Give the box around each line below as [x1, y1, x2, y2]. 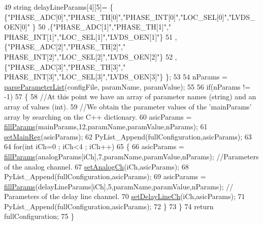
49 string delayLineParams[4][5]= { [4, 2, 113, 12]
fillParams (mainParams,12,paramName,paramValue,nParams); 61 [4, 121, 208, 132]
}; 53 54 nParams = [165, 71, 227, 82]
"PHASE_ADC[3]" [8, 61, 66, 72]
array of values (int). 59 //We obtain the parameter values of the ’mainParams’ [4, 101, 252, 111]
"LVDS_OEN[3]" [107, 71, 160, 82]
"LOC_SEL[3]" [58, 71, 106, 82]
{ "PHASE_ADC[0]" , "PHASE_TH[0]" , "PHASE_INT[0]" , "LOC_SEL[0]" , [4, 11, 229, 22]
